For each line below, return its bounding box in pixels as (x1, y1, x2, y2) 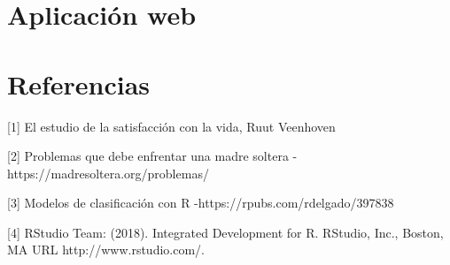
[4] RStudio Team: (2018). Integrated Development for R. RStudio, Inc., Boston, (7, 223, 444, 241)
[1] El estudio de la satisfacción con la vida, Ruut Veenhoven (7, 117, 336, 135)
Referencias (7, 65, 151, 102)
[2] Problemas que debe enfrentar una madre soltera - (7, 147, 298, 165)
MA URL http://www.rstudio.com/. (7, 240, 205, 259)
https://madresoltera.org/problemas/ (7, 163, 209, 182)
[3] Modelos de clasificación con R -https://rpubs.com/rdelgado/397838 (7, 193, 394, 212)
